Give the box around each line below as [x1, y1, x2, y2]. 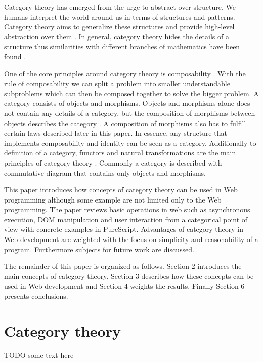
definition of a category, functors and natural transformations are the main [4, 147, 236, 158]
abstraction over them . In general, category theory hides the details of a [4, 31, 229, 42]
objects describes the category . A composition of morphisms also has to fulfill [4, 117, 246, 128]
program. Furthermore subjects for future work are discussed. [4, 244, 194, 254]
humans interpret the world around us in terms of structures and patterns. [4, 11, 235, 22]
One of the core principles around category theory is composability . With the [4, 68, 246, 78]
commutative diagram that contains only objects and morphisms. [4, 167, 206, 178]
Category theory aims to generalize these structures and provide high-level [4, 21, 235, 32]
